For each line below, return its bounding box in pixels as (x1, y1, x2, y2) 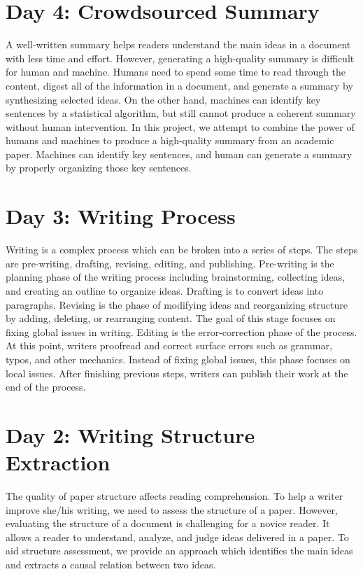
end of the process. (6, 379, 86, 394)
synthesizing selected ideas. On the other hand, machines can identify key (6, 92, 321, 106)
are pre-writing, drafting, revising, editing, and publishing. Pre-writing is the (6, 255, 334, 270)
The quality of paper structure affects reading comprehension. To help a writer (6, 489, 343, 503)
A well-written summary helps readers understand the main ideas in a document (6, 37, 351, 52)
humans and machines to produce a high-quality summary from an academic (6, 133, 334, 148)
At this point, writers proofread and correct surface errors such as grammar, (6, 338, 332, 353)
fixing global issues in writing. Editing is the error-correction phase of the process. (6, 324, 357, 339)
